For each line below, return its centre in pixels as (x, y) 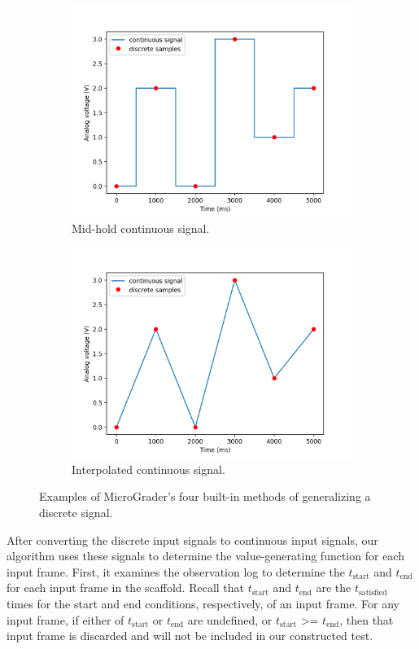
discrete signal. (76, 512)
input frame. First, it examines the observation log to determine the (176, 571)
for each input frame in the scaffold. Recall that (126, 588)
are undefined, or (230, 619)
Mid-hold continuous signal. (141, 228)
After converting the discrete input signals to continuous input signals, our (192, 539)
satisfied (373, 592)
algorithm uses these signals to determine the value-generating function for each (205, 556)
